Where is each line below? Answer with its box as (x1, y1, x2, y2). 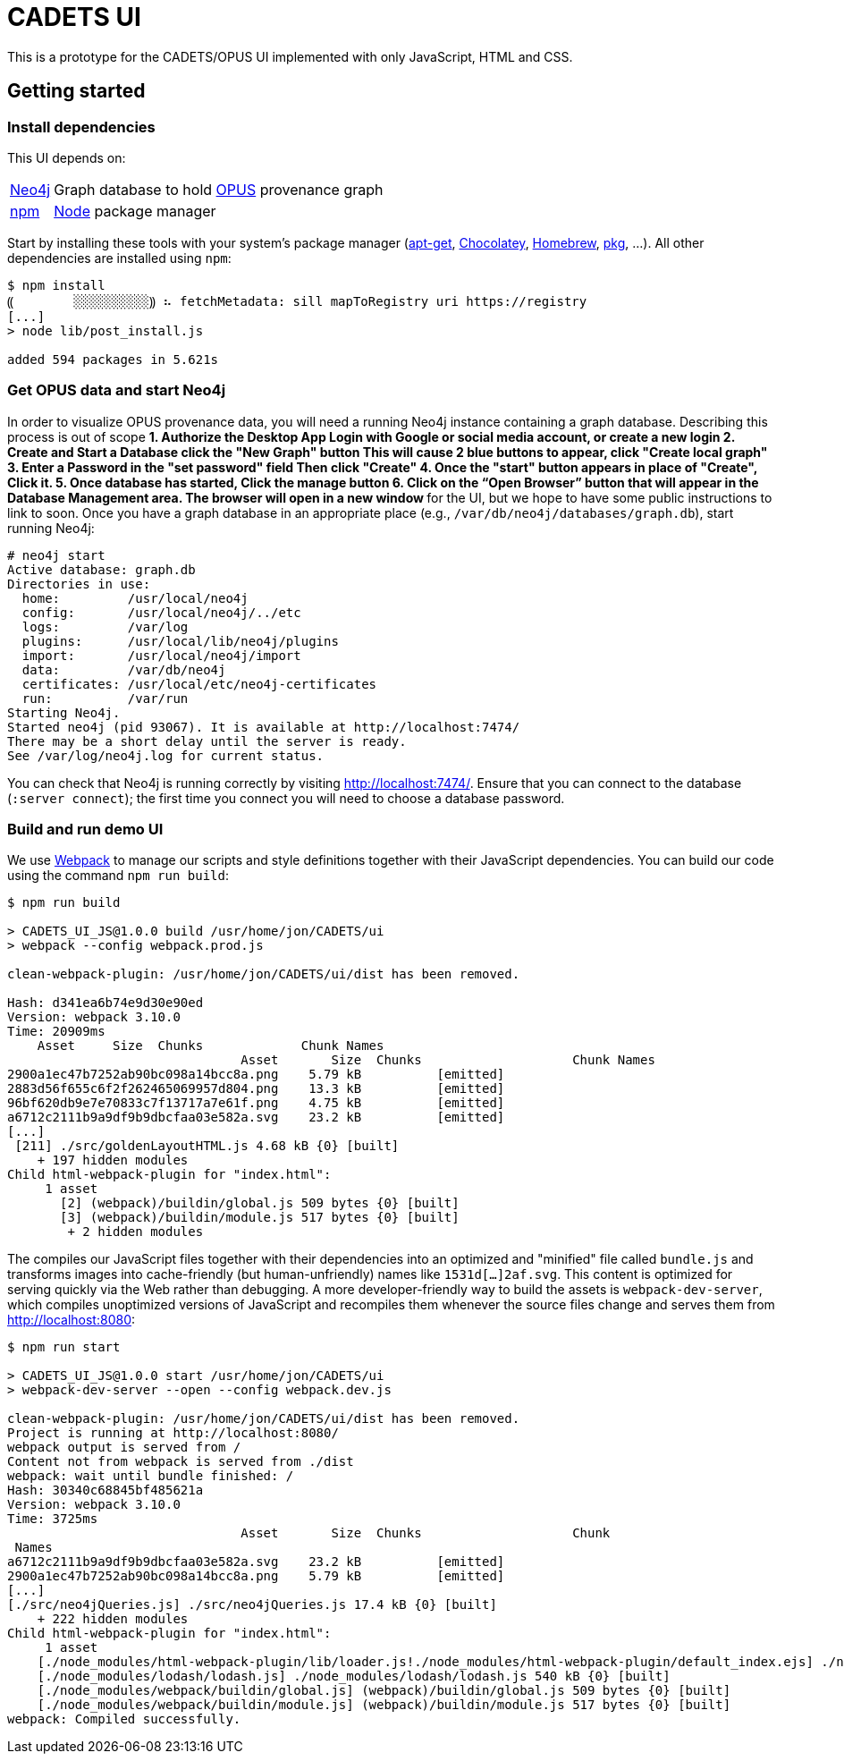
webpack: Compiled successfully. (7, 1712, 241, 1727)
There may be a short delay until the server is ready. (7, 733, 407, 749)
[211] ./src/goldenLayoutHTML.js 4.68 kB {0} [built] (14, 1139, 400, 1154)
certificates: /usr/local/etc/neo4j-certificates (21, 676, 377, 691)
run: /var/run (21, 690, 189, 706)
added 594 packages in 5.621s (7, 351, 219, 367)
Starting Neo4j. (7, 705, 121, 720)
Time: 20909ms (7, 1024, 105, 1039)
